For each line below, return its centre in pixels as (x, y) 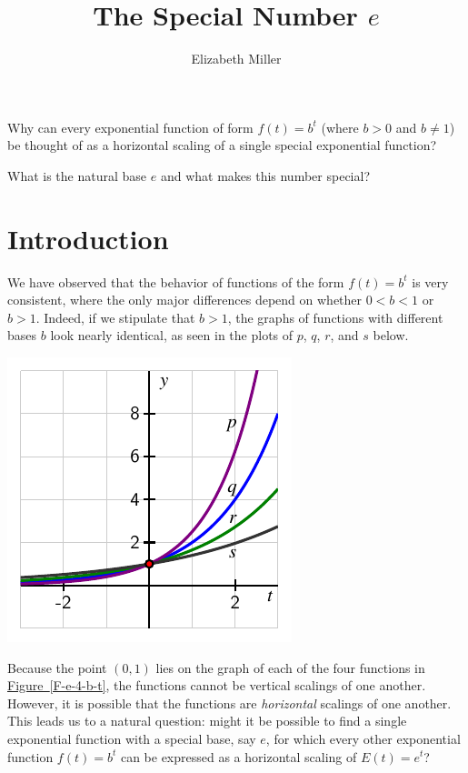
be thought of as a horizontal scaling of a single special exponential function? (222, 145)
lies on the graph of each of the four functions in (290, 667)
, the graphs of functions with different (335, 317)
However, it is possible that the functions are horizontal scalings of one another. (229, 703)
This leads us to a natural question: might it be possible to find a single (207, 721)
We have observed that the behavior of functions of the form (176, 281)
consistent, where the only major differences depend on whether (185, 300)
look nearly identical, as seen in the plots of (172, 335)
